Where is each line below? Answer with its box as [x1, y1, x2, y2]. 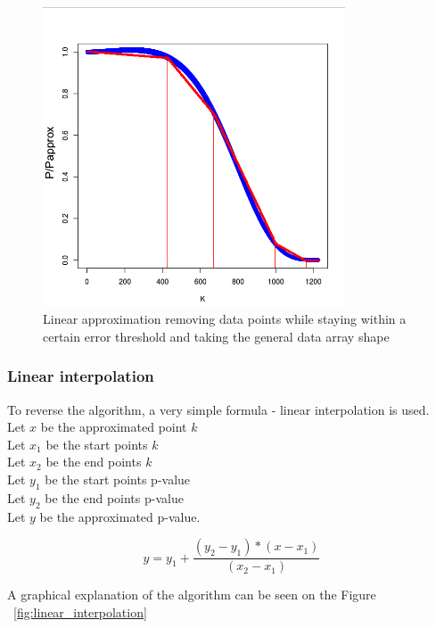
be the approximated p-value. [39, 507, 201, 525]
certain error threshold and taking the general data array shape [43, 326, 390, 345]
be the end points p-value [45, 488, 184, 507]
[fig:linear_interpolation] [13, 602, 147, 621]
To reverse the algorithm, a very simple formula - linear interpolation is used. [7, 400, 430, 418]
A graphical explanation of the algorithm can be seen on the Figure [7, 585, 376, 604]
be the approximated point [40, 417, 187, 436]
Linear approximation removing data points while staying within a [43, 310, 407, 328]
